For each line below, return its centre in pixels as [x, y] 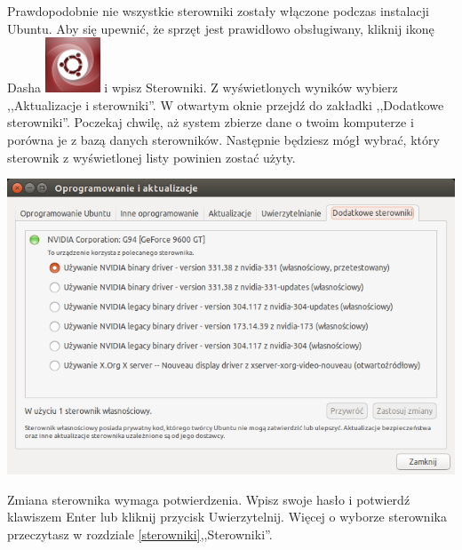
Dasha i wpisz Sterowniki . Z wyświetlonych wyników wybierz [203, 88]
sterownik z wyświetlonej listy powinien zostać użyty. [151, 157]
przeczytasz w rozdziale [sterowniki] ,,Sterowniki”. [140, 534]
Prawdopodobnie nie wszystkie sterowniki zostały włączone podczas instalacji [218, 11]
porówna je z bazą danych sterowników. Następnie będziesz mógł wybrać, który [223, 139]
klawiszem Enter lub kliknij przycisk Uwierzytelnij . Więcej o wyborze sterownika [227, 517]
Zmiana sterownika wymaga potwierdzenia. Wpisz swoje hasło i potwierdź [209, 499]
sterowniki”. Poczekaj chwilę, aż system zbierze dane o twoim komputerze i [211, 122]
